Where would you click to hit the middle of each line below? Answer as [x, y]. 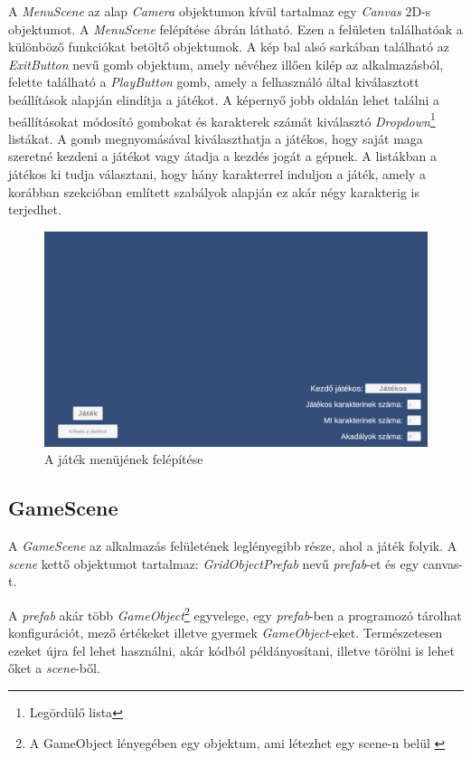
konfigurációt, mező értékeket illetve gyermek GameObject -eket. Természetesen [226, 633]
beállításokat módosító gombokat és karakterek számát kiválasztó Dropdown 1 [222, 119]
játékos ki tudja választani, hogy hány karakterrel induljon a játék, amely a [217, 174]
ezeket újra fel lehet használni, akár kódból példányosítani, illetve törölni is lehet [231, 650]
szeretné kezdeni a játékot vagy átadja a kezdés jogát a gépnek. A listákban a [222, 156]
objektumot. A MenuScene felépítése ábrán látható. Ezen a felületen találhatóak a [235, 28]
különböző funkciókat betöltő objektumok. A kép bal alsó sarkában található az [229, 47]
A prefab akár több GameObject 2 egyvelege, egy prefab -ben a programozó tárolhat [235, 614]
